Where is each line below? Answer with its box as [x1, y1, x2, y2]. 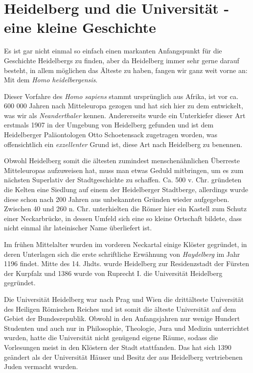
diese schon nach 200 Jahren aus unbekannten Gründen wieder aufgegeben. [4, 194, 230, 204]
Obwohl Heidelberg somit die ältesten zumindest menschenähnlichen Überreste [4, 155, 240, 166]
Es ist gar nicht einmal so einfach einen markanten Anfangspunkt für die [4, 46, 222, 56]
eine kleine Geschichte [4, 17, 156, 37]
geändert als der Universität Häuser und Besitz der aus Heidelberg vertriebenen [4, 351, 243, 362]
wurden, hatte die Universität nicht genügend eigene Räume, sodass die [4, 332, 218, 343]
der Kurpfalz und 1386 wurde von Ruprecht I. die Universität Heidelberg [4, 268, 223, 278]
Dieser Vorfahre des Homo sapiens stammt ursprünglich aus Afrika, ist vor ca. [4, 91, 238, 101]
